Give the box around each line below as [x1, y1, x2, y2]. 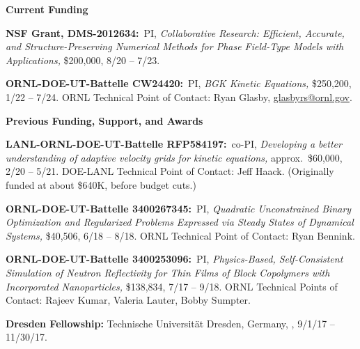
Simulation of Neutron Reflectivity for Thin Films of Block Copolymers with [6, 265, 330, 279]
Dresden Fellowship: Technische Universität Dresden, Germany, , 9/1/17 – [6, 316, 335, 330]
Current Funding [6, 2, 88, 16]
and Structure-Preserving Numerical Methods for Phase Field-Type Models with [6, 39, 344, 54]
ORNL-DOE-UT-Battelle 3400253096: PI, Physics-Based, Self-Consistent [6, 251, 343, 266]
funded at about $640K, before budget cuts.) [6, 177, 196, 192]
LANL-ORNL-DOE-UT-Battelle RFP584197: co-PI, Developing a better [6, 137, 342, 151]
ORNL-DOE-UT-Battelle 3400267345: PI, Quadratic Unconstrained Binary [6, 201, 352, 215]
